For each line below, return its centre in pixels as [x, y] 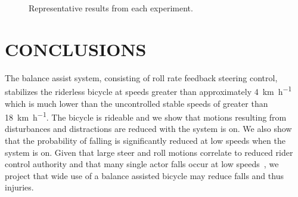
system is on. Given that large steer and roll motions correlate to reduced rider [149, 152]
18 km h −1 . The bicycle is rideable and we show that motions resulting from [146, 116]
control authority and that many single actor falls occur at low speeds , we [142, 164]
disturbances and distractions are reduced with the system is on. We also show [148, 129]
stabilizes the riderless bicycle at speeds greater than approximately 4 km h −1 [148, 90]
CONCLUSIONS [76, 49]
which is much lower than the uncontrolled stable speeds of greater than [136, 103]
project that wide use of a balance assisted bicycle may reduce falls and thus [144, 175]
